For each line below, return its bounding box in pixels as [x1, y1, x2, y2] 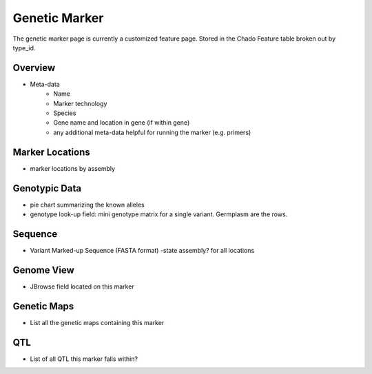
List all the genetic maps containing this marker [30, 318, 165, 326]
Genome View [12, 264, 75, 276]
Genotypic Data [12, 183, 82, 194]
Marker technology [53, 99, 107, 107]
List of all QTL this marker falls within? [30, 355, 138, 363]
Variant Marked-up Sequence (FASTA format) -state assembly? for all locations [30, 246, 255, 254]
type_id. [12, 43, 36, 52]
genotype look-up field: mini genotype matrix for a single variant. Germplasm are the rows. [30, 210, 288, 218]
